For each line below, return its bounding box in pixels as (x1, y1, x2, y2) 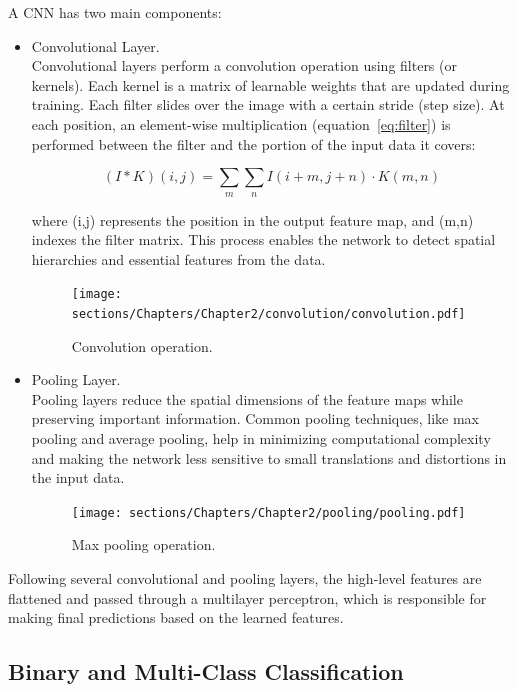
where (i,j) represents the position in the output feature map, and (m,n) (31, 209, 474, 230)
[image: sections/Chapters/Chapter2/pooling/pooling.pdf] (71, 505, 466, 520)
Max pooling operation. (71, 534, 216, 555)
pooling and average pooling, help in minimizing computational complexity (31, 428, 491, 449)
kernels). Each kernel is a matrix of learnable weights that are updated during (31, 74, 510, 95)
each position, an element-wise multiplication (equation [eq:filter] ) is (31, 113, 451, 134)
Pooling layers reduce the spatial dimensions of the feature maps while (31, 388, 463, 409)
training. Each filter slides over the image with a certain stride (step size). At (31, 94, 505, 115)
